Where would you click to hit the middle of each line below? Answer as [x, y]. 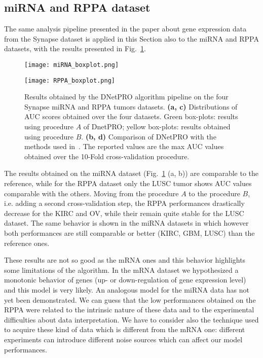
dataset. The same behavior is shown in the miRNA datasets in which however [126, 223]
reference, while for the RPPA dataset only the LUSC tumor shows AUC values [128, 183]
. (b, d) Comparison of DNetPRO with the [149, 136]
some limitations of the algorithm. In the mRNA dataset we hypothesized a [121, 270]
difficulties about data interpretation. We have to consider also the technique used [131, 319]
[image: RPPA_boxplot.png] [70, 80]
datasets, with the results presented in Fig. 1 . [75, 48]
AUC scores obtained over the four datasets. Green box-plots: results [131, 116]
